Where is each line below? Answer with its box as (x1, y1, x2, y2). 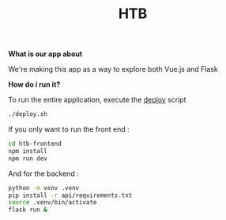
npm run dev (8, 155, 47, 162)
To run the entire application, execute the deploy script (8, 95, 187, 105)
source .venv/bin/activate (8, 199, 97, 207)
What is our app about (8, 49, 83, 59)
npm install (8, 147, 47, 155)
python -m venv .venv (8, 184, 80, 192)
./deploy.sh (8, 110, 47, 118)
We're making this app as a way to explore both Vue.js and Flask (8, 65, 219, 74)
